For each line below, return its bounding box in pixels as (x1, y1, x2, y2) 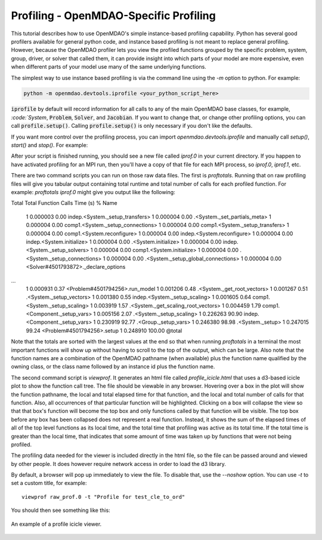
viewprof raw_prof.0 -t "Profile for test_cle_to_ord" (21, 493, 185, 500)
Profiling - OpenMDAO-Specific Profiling (11, 9, 216, 22)
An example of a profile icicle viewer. (11, 520, 102, 527)
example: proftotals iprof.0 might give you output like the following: (11, 188, 175, 195)
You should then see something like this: (11, 507, 110, 514)
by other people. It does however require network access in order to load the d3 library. (11, 460, 227, 467)
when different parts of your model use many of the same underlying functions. (11, 63, 207, 70)
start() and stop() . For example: (11, 142, 88, 149)
